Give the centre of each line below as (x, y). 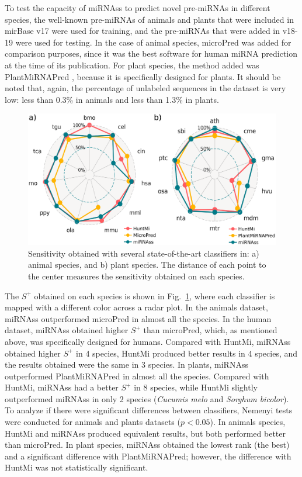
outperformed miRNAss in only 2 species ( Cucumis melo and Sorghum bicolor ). (147, 398)
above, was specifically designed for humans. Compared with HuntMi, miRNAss (148, 341)
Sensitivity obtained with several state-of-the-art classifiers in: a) (144, 253)
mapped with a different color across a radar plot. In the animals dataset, (136, 307)
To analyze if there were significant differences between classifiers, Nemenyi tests (149, 410)
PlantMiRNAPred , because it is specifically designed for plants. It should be (143, 76)
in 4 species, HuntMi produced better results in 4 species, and (187, 353)
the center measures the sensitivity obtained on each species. (136, 276)
